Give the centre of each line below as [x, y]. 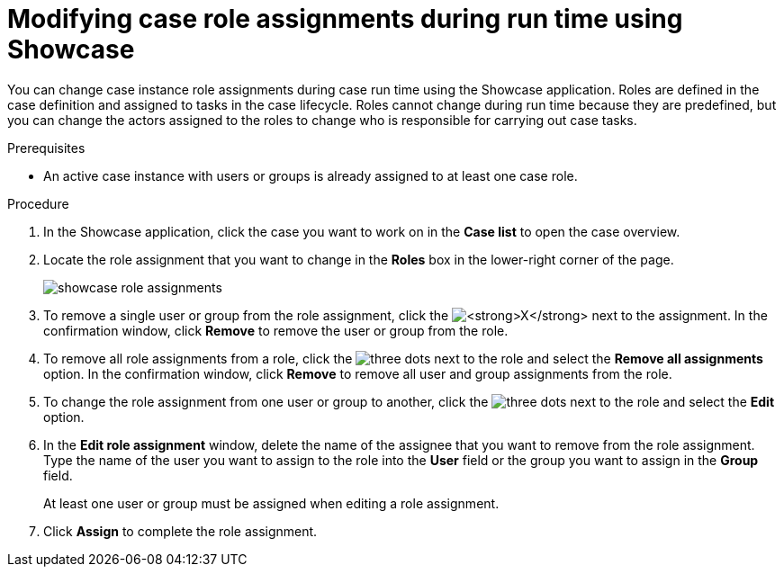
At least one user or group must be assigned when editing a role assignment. [271, 503]
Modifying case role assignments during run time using [345, 19]
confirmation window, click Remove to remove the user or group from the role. [276, 330]
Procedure [38, 203]
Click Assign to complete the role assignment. [180, 531]
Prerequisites [46, 148]
